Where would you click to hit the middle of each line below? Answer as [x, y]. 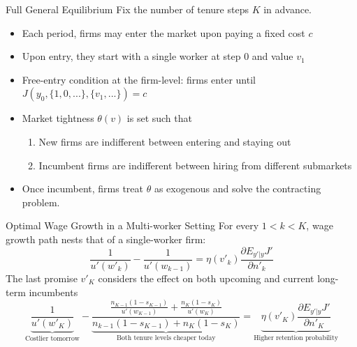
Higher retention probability [296, 338]
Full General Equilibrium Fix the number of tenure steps [127, 9]
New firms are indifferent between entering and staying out [165, 141]
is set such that [159, 118]
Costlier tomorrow [52, 338]
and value [272, 56]
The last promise [42, 278]
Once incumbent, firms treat [83, 188]
